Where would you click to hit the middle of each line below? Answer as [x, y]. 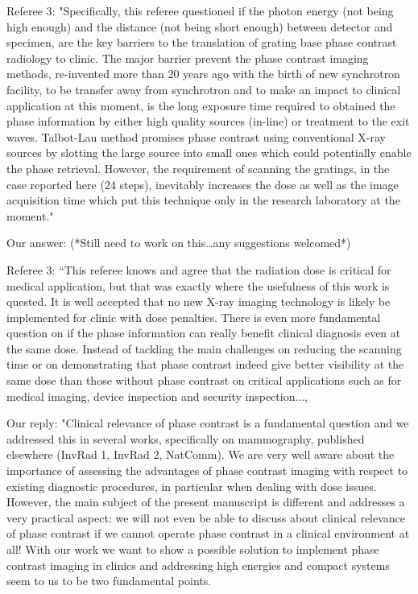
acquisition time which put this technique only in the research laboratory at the [203, 200]
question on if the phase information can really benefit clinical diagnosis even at [204, 333]
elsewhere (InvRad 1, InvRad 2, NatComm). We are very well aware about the [201, 454]
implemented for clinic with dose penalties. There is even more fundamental [194, 317]
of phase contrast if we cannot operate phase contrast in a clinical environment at [208, 533]
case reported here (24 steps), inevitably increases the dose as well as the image [203, 184]
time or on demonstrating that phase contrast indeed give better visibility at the [205, 364]
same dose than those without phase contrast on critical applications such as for [204, 380]
